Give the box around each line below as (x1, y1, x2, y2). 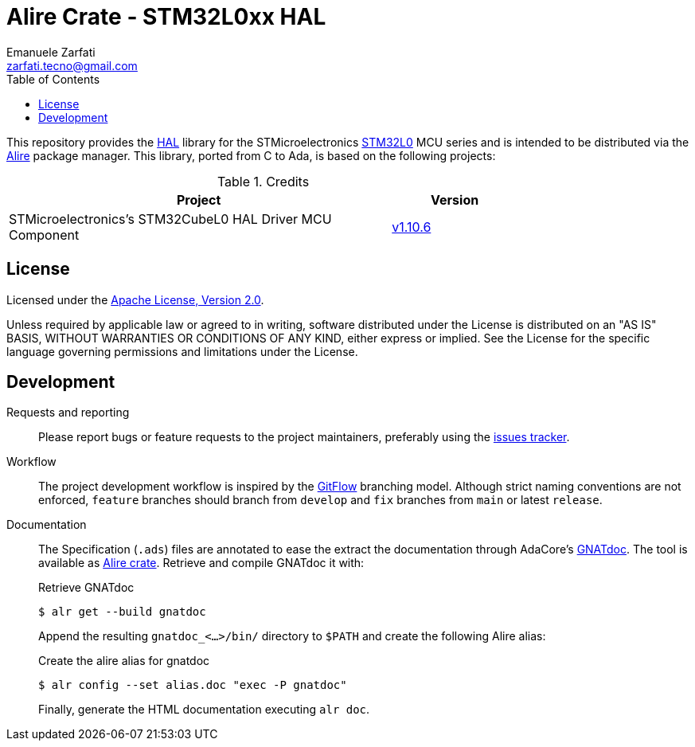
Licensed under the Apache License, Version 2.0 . (6, 292, 264, 307)
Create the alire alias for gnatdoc (38, 654, 210, 668)
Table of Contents (6, 72, 100, 86)
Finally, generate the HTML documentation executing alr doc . (38, 702, 370, 717)
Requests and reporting (6, 405, 130, 420)
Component (9, 226, 80, 243)
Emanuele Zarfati (6, 45, 96, 59)
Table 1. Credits (217, 173, 310, 190)
